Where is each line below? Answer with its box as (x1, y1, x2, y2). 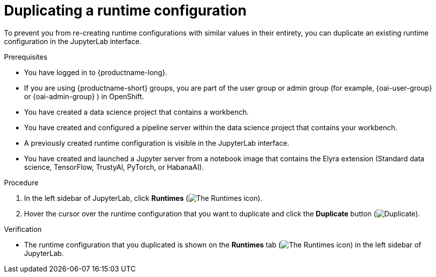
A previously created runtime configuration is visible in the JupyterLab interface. (24, 138, 290, 147)
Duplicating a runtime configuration (4, 2, 247, 19)
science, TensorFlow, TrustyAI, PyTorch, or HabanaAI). (24, 162, 204, 171)
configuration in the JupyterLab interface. (4, 37, 142, 46)
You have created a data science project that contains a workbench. (24, 107, 249, 116)
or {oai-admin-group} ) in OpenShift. (24, 92, 144, 101)
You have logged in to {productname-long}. (24, 68, 167, 77)
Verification (4, 224, 42, 233)
